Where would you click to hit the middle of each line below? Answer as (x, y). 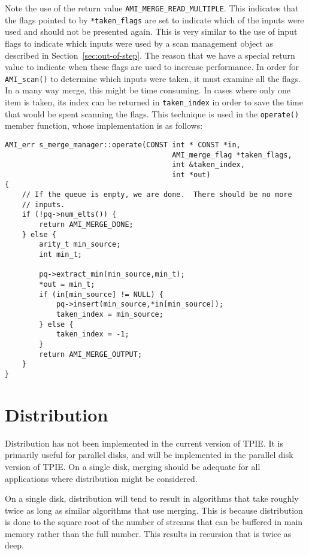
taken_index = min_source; (110, 314)
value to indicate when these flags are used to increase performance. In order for (152, 67)
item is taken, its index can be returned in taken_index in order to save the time (154, 101)
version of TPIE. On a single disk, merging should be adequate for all (133, 466)
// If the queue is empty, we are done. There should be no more (157, 195)
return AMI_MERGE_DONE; (86, 225)
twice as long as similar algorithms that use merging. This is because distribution (154, 510)
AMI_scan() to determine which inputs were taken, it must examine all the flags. (153, 78)
